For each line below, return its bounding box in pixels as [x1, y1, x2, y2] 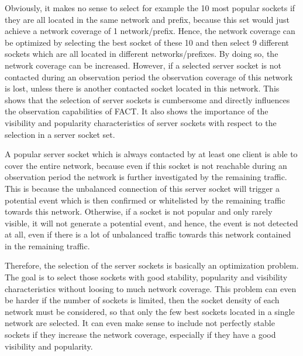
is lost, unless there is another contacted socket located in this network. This [5, 82, 280, 94]
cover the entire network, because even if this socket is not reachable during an [5, 159, 287, 171]
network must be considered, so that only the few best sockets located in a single [5, 305, 295, 317]
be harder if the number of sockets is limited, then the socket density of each [5, 294, 280, 306]
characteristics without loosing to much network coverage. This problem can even [5, 282, 297, 294]
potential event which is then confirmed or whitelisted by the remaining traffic [5, 194, 285, 206]
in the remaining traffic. [5, 239, 90, 252]
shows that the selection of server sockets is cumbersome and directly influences [5, 93, 290, 106]
